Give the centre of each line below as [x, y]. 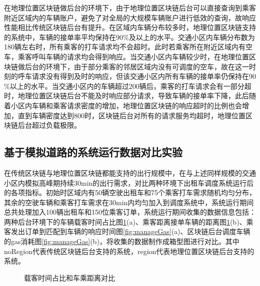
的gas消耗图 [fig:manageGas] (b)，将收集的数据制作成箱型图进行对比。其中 [122, 241]
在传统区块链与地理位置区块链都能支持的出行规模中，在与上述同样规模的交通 [130, 172]
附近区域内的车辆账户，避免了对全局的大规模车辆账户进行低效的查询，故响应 [130, 17]
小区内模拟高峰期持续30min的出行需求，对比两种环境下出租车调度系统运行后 [129, 182]
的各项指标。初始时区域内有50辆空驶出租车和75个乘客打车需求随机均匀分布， [130, 192]
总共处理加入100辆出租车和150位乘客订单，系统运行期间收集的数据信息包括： [130, 212]
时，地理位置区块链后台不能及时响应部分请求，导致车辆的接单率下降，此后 [126, 96]
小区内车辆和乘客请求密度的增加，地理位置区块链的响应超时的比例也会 [126, 105]
